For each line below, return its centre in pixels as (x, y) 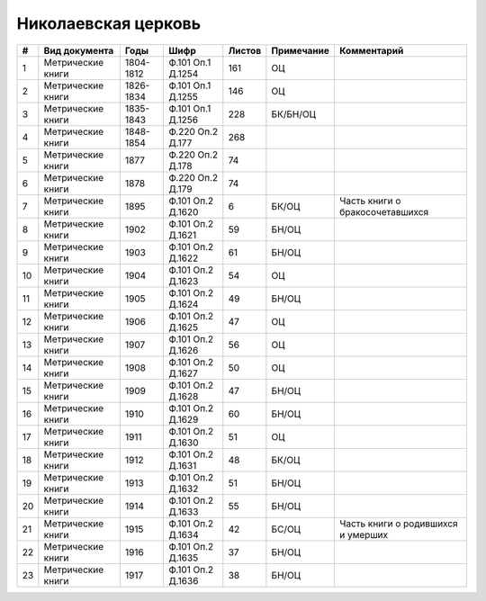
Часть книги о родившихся (398, 524)
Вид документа (79, 50)
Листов (245, 50)
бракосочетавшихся (384, 211)
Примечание (301, 50)
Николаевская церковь (109, 23)
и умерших (364, 534)
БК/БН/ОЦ (294, 114)
